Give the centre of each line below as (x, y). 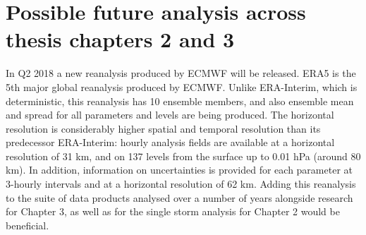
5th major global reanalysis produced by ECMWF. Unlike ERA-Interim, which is (182, 86)
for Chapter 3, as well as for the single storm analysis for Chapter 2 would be (173, 211)
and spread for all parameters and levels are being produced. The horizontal (170, 115)
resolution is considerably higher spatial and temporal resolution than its (163, 128)
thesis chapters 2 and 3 (120, 39)
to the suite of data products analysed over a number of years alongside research (179, 197)
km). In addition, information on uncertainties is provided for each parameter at (179, 170)
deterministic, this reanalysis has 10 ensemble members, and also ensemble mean (180, 101)
